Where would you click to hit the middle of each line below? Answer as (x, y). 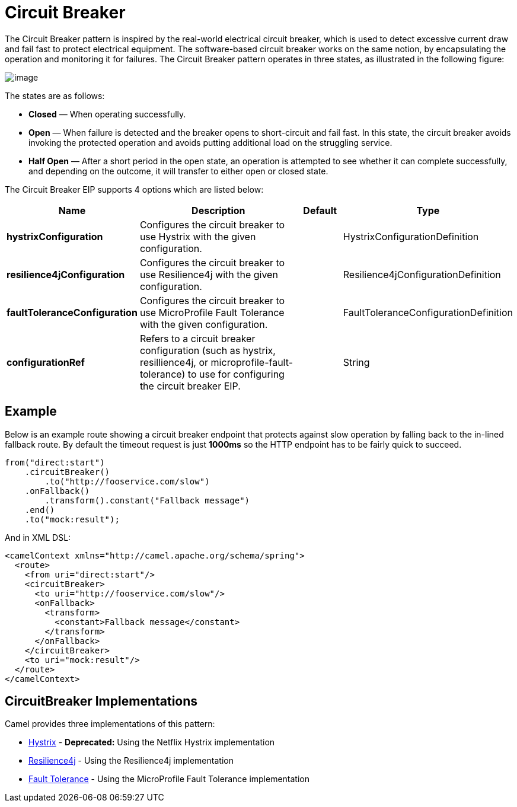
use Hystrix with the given (198, 236)
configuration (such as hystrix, (208, 350)
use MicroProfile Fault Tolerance (212, 312)
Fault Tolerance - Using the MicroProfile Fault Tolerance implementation (169, 779)
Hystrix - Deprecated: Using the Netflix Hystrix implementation (152, 742)
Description (218, 210)
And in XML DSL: (38, 537)
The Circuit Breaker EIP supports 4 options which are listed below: (134, 189)
